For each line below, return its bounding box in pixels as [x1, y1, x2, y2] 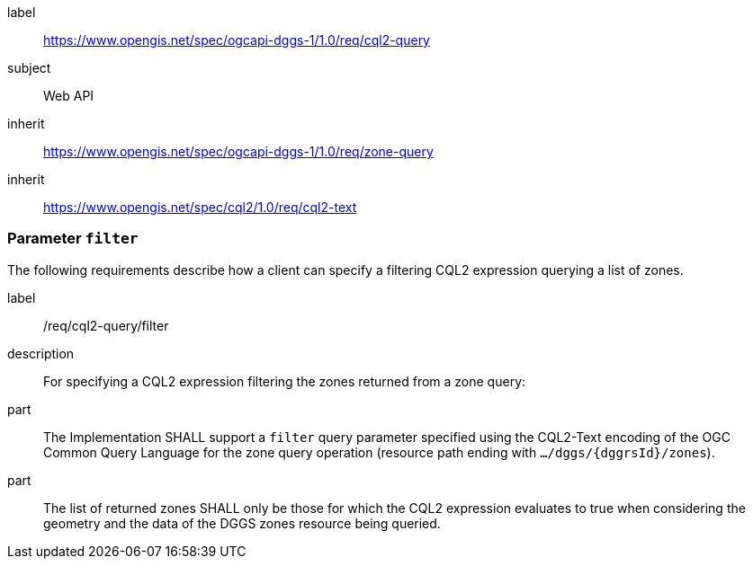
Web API [43, 88, 94, 103]
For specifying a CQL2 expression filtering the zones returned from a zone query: [43, 373, 526, 389]
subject [7, 60, 51, 75]
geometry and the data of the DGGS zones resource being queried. [43, 515, 441, 531]
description [7, 345, 75, 361]
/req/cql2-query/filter [43, 317, 169, 333]
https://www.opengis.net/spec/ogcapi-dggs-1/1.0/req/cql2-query [43, 32, 430, 48]
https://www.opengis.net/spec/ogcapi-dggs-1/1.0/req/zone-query [43, 144, 434, 159]
